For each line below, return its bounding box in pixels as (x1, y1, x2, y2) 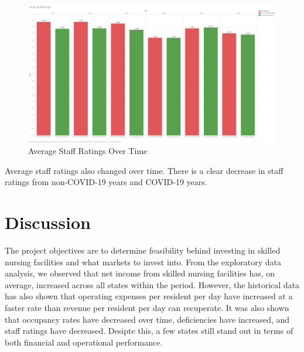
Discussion (5, 210, 91, 234)
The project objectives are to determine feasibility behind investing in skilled (5, 244, 281, 257)
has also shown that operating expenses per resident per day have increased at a (5, 290, 293, 302)
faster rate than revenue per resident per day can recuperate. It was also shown (5, 302, 289, 314)
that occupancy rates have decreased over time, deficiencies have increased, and (5, 313, 290, 325)
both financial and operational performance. (5, 336, 163, 348)
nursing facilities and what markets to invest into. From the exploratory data (5, 255, 282, 268)
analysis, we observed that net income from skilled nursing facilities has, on (5, 267, 275, 279)
